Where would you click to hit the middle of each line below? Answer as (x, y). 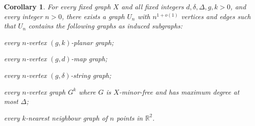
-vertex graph (46, 91)
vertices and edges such (216, 16)
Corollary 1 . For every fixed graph (57, 6)
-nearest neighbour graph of (67, 117)
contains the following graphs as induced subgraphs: (105, 26)
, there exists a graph (93, 16)
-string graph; (91, 75)
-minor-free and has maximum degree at (179, 91)
